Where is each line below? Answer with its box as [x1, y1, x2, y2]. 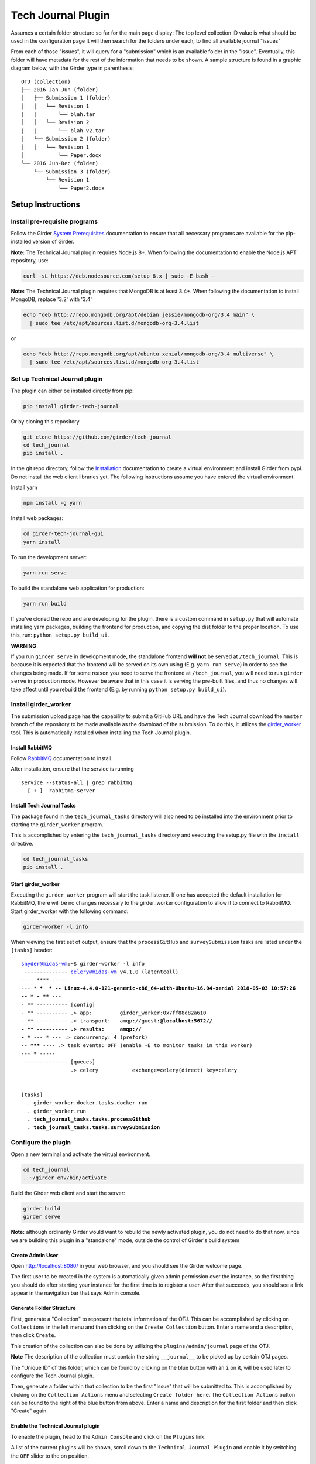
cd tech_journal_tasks [23, 856, 88, 862]
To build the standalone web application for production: [11, 584, 145, 591]
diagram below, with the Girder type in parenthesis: [11, 64, 135, 71]
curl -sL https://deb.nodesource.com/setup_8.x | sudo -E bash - [23, 272, 215, 279]
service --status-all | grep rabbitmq [21, 779, 133, 786]
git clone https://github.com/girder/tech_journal [23, 433, 172, 440]
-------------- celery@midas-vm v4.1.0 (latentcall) [24, 968, 178, 975]
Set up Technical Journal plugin [11, 375, 103, 383]
